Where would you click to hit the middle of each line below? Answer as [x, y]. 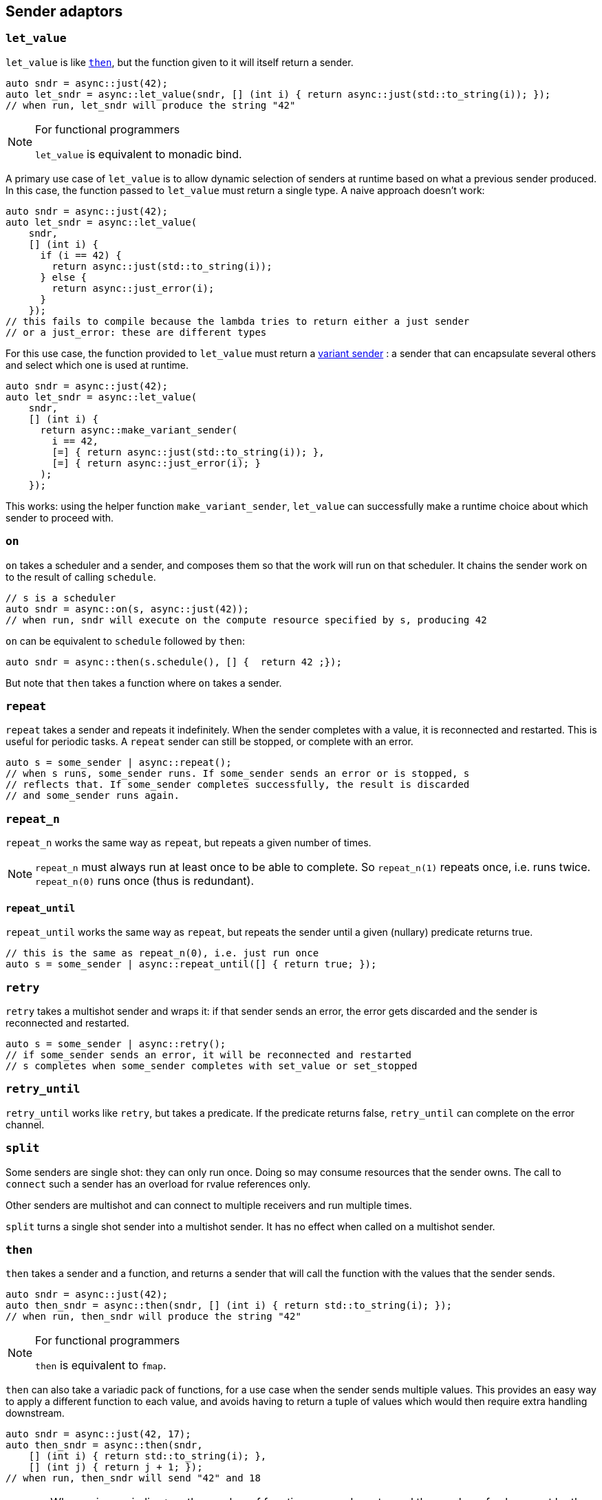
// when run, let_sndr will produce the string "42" [151, 105]
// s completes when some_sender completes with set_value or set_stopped [212, 1066]
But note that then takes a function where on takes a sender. [144, 683]
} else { [64, 277]
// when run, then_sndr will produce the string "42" [153, 1317]
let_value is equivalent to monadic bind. [139, 154]
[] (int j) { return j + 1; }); [116, 1467]
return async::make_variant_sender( [139, 430]
